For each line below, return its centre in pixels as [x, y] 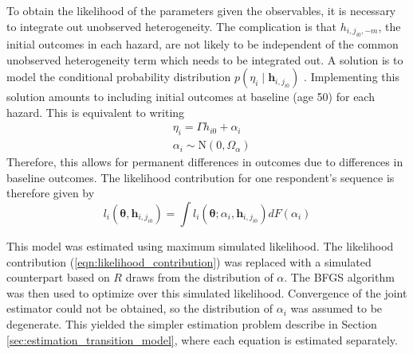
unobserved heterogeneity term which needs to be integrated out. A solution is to [205, 59]
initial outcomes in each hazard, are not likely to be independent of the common [203, 44]
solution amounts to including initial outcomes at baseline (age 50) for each [191, 97]
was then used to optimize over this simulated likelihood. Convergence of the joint [207, 292]
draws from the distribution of [199, 277]
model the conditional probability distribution [119, 77]
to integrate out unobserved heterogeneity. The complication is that [172, 26]
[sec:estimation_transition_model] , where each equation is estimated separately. [202, 339]
